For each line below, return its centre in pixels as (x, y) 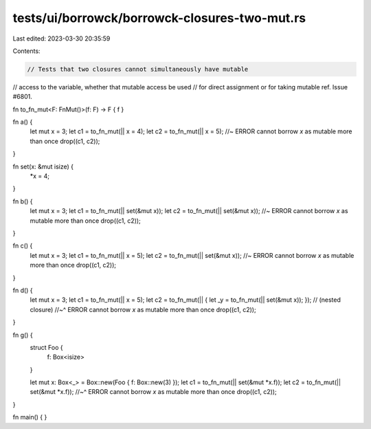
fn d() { (23, 290)
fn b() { (23, 201)
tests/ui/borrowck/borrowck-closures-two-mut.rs (159, 18)
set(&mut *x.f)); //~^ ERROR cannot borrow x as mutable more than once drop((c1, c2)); (154, 392)
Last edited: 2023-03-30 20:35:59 (61, 38)
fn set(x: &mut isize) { (43, 166)
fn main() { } (30, 417)
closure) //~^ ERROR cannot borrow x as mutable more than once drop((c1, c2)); (143, 309)
